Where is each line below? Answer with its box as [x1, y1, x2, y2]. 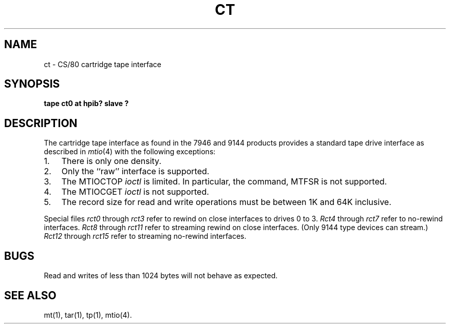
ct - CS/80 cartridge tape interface [44, 59, 162, 69]
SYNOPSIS [4, 77, 60, 91]
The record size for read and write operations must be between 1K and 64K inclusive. [61, 197, 391, 208]
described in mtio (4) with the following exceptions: [44, 147, 216, 156]
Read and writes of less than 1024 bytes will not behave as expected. [44, 271, 278, 280]
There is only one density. [61, 156, 162, 167]
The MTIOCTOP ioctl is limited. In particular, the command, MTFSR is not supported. [61, 176, 387, 187]
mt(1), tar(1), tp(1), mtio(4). [44, 310, 132, 319]
